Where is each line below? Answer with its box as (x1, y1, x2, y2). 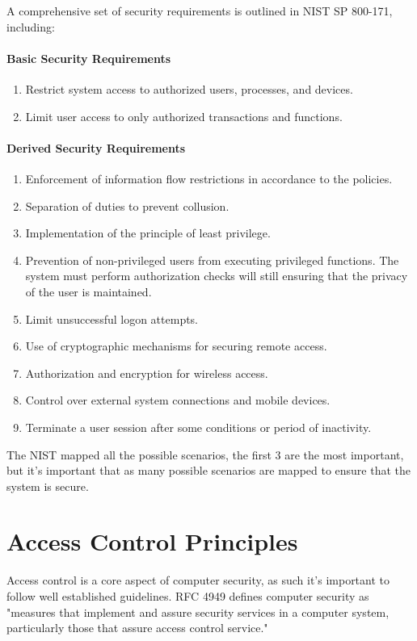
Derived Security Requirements (6, 139, 186, 156)
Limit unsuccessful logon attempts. (25, 310, 199, 327)
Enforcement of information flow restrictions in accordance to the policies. (25, 170, 393, 186)
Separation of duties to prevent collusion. (25, 197, 230, 214)
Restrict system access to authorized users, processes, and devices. (25, 80, 353, 97)
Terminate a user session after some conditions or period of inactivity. (25, 418, 372, 435)
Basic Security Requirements (6, 49, 171, 66)
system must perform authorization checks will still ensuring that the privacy (25, 267, 408, 284)
